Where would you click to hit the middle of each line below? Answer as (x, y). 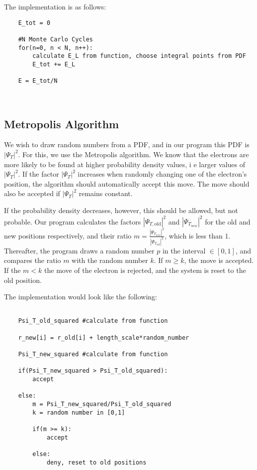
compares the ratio (33, 260)
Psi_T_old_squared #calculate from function (93, 321)
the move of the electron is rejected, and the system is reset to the (145, 270)
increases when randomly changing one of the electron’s (162, 174)
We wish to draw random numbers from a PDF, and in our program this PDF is (127, 144)
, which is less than (194, 235)
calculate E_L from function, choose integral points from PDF (139, 56)
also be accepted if (32, 193)
